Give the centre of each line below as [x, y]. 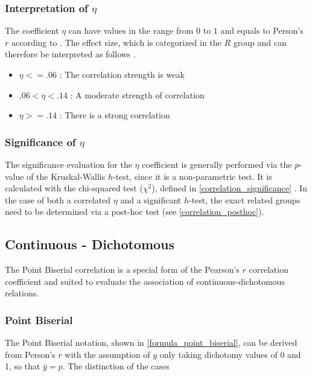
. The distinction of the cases [116, 366]
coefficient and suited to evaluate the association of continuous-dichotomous [145, 281]
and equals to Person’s [262, 30]
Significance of [40, 142]
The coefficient [32, 30]
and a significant [151, 199]
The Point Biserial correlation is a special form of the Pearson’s [122, 269]
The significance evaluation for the [68, 164]
